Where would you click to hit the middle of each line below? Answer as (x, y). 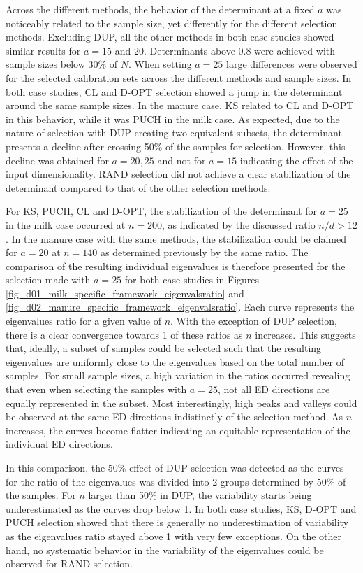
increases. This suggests (305, 334)
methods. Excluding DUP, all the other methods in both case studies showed (170, 37)
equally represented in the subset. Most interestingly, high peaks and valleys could (181, 403)
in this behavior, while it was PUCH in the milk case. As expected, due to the (173, 119)
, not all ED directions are (274, 389)
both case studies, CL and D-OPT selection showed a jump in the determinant (174, 91)
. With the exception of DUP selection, (254, 321)
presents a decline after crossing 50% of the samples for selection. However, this (176, 146)
